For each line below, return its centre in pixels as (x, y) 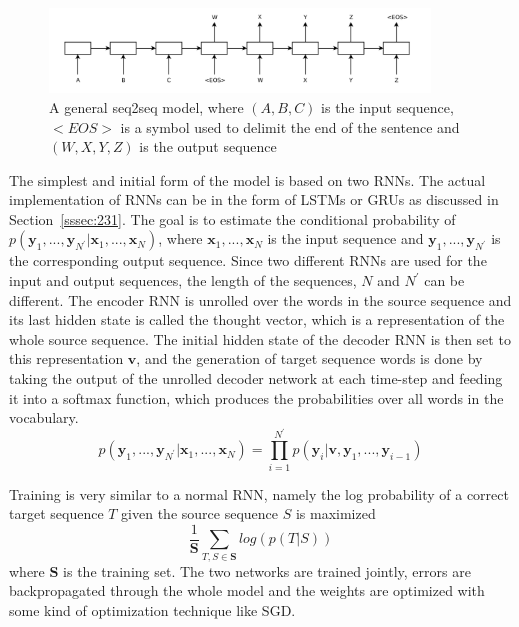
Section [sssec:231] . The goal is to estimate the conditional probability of (232, 218)
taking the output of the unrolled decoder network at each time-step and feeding (256, 378)
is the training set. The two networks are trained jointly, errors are (267, 570)
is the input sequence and (345, 238)
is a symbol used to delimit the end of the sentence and (290, 126)
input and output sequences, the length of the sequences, (183, 280)
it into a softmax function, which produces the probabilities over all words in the (256, 397)
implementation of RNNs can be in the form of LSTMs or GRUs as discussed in (254, 199)
